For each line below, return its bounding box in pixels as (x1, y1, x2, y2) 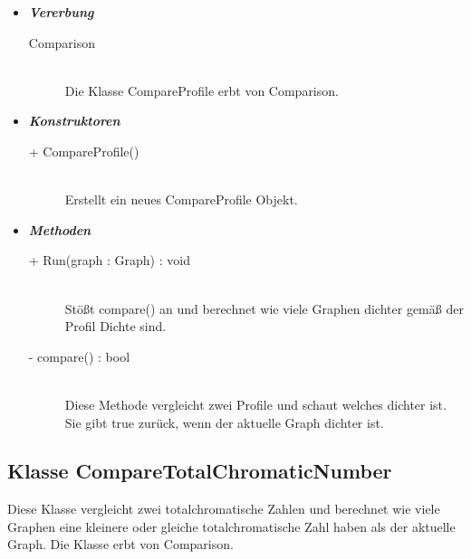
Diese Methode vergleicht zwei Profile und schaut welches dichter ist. (64, 394, 447, 413)
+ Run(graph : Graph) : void (28, 251, 190, 270)
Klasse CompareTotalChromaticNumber (7, 457, 392, 485)
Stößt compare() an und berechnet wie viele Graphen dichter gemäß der (64, 298, 464, 317)
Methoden (28, 220, 91, 239)
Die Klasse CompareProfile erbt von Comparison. (64, 81, 339, 99)
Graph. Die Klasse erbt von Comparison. (7, 535, 234, 554)
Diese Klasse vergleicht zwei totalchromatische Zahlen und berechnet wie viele (7, 499, 440, 518)
